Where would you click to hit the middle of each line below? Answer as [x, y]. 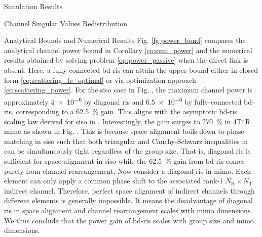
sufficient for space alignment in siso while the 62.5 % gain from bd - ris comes [124, 160]
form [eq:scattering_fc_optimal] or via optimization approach [100, 80]
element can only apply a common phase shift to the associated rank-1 [114, 181]
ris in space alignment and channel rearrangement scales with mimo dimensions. [128, 210]
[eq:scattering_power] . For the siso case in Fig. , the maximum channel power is [128, 90]
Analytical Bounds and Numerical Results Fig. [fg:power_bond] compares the [125, 40]
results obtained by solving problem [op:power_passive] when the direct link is [126, 60]
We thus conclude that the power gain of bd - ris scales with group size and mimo [129, 220]
